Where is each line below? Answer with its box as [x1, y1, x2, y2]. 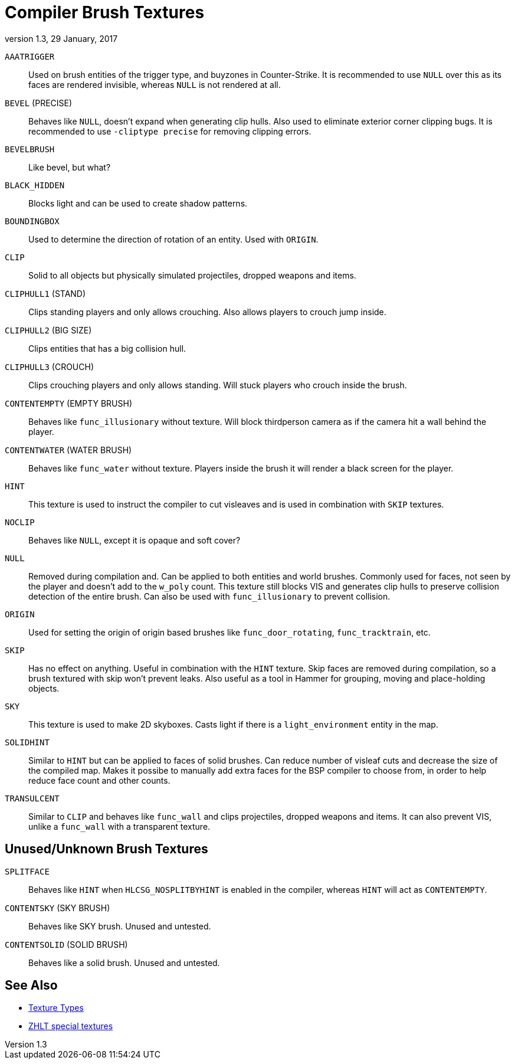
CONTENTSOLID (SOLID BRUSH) [5, 939, 128, 950]
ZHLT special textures [28, 1021, 113, 1032]
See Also [5, 978, 58, 993]
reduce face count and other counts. [28, 775, 170, 785]
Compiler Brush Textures [5, 2, 205, 22]
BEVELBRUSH [5, 144, 55, 154]
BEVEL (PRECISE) [5, 97, 73, 108]
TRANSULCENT [5, 793, 60, 803]
